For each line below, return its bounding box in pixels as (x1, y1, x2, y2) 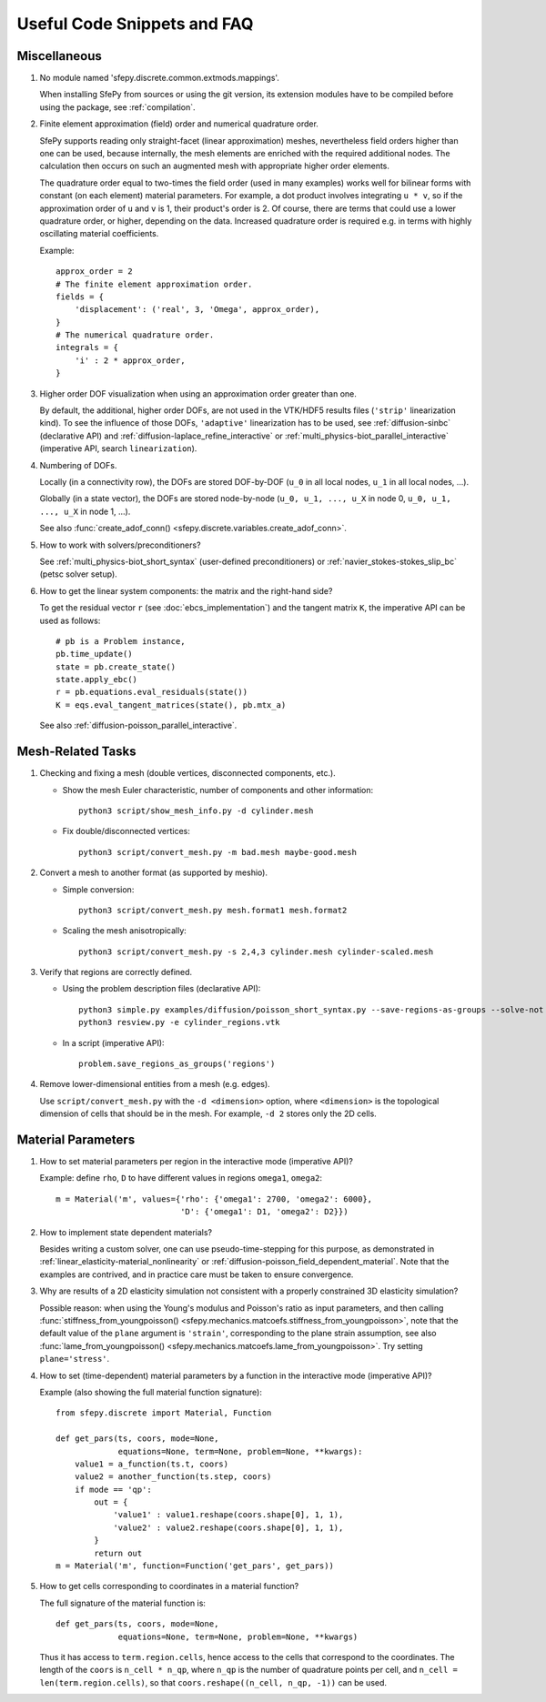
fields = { (56, 291, 105, 302)
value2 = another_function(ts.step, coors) (74, 1472, 272, 1482)
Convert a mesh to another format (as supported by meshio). (39, 867, 268, 878)
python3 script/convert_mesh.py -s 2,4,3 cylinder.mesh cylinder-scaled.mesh (78, 946, 434, 957)
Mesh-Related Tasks (16, 744, 136, 760)
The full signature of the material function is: (39, 1597, 207, 1608)
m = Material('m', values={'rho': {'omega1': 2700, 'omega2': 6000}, (56, 1193, 373, 1204)
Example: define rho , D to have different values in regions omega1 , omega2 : (39, 1173, 323, 1183)
